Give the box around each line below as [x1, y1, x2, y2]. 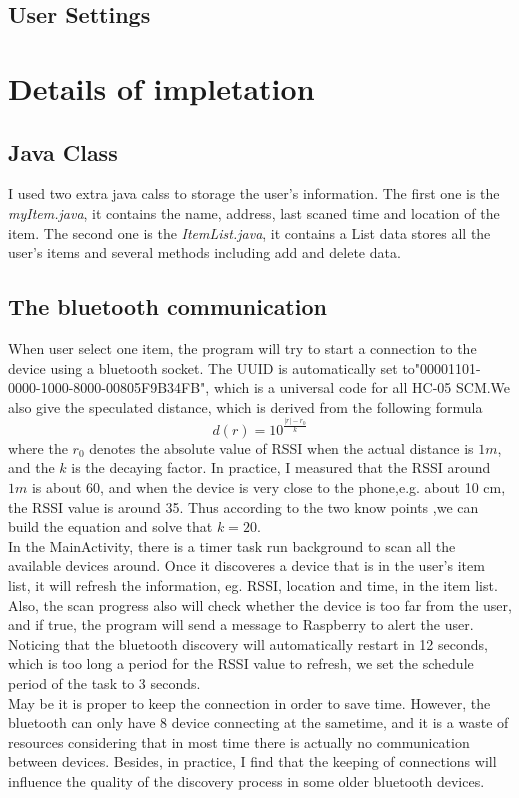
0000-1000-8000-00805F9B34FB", [8, 377, 210, 398]
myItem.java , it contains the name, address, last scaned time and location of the [8, 202, 500, 223]
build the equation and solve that [8, 516, 213, 537]
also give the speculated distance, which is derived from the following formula [8, 396, 483, 417]
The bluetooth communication [8, 291, 327, 322]
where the [8, 437, 68, 458]
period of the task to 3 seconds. [8, 672, 201, 693]
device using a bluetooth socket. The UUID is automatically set [8, 357, 398, 378]
